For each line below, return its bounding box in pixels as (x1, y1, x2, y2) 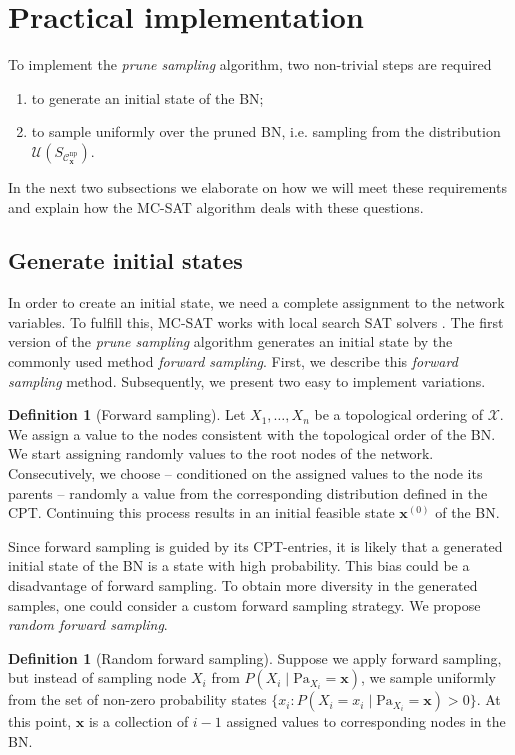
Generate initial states (8, 245, 243, 276)
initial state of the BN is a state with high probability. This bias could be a (8, 555, 470, 576)
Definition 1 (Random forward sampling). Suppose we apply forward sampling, (8, 647, 502, 668)
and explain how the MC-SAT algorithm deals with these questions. (8, 196, 424, 217)
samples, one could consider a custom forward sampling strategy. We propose (8, 594, 481, 615)
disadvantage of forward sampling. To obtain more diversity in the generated (8, 575, 478, 596)
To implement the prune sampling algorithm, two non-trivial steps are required (8, 54, 492, 75)
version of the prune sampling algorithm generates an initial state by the (8, 331, 453, 352)
